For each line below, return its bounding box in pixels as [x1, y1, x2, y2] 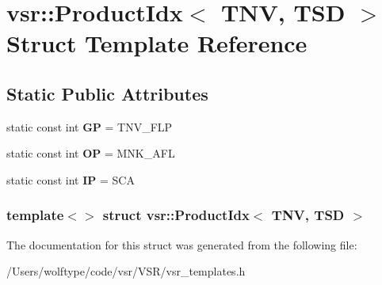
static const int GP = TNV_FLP [6, 118, 173, 135]
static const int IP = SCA [6, 171, 135, 188]
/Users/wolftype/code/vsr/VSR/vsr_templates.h [6, 263, 246, 279]
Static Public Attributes [6, 81, 208, 105]
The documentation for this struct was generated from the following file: [6, 236, 357, 253]
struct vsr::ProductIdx [102, 205, 250, 225]
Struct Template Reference [6, 27, 308, 59]
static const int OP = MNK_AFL [6, 145, 175, 161]
